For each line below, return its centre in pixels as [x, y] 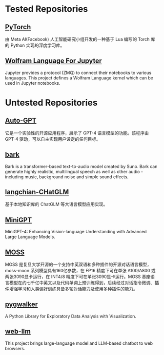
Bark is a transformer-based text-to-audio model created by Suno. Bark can [81, 166]
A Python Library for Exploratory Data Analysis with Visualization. [71, 316]
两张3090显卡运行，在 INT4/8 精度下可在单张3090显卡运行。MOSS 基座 [78, 277]
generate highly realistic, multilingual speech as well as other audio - [74, 171]
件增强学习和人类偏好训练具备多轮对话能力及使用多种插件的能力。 [71, 289]
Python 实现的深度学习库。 [38, 45]
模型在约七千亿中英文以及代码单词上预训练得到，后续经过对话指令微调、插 [84, 283]
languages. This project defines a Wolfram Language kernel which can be [79, 78]
